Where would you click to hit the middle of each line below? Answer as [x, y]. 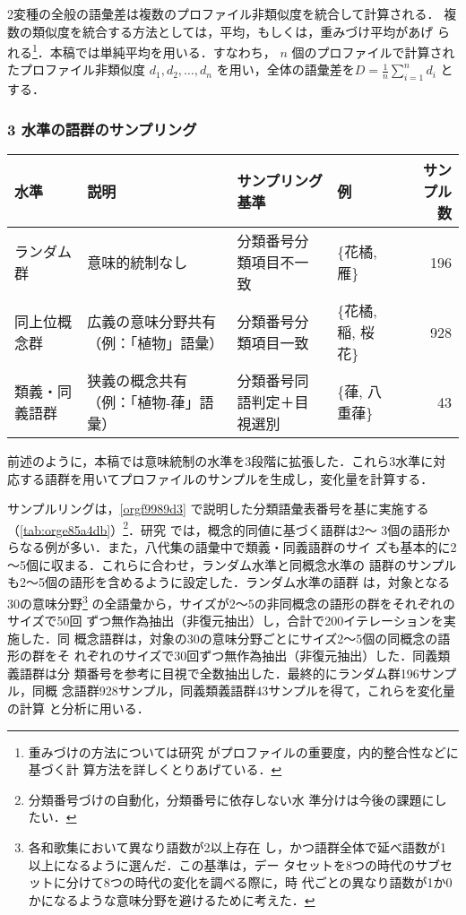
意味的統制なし [138, 263]
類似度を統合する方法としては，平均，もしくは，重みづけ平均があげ [233, 31]
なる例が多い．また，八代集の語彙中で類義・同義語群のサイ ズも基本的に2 [238, 547]
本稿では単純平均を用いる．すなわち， [163, 52]
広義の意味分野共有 [152, 322]
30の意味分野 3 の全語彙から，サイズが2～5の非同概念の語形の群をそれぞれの [231, 601]
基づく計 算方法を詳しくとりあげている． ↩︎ [155, 769]
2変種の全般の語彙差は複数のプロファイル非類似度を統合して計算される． [224, 13]
